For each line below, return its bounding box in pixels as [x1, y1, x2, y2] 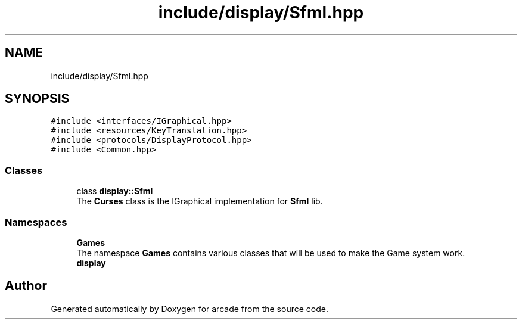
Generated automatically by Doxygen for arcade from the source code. [51, 303, 328, 314]
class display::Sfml [76, 186, 153, 197]
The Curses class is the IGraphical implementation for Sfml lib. [76, 196, 323, 207]
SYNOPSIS [5, 91, 70, 107]
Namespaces [5, 216, 67, 228]
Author [5, 278, 47, 294]
